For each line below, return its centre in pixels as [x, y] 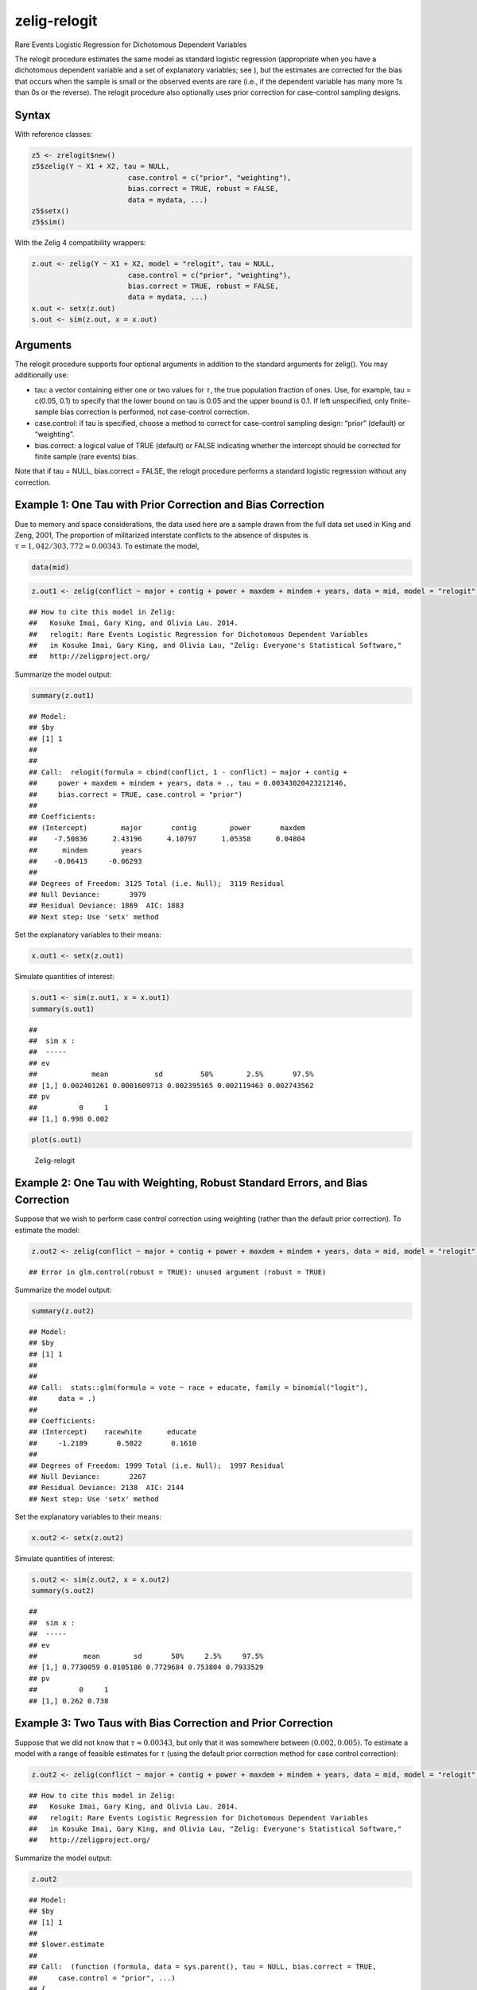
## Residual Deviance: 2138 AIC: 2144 [107, 1488]
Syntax [33, 115]
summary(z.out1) [63, 695]
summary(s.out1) [63, 1009]
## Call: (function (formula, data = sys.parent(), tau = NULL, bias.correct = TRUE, [203, 1967]
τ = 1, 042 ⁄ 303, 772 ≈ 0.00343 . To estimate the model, [107, 546]
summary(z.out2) [63, 1311]
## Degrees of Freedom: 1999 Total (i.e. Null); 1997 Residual [157, 1465]
